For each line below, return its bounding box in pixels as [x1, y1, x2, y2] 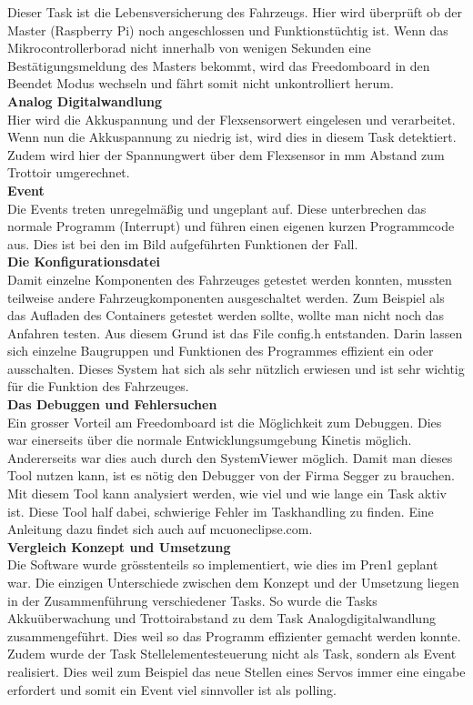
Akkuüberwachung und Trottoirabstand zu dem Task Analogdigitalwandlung [7, 609, 436, 628]
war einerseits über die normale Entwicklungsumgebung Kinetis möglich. [7, 430, 412, 449]
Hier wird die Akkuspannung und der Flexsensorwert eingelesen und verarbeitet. [7, 109, 456, 128]
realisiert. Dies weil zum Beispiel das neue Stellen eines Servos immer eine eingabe [7, 661, 466, 680]
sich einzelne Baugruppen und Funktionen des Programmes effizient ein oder [7, 341, 434, 360]
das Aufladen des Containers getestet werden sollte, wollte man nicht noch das [7, 306, 444, 325]
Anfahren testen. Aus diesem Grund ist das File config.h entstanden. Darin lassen [7, 323, 463, 342]
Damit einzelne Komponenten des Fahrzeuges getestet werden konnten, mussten [7, 269, 452, 288]
